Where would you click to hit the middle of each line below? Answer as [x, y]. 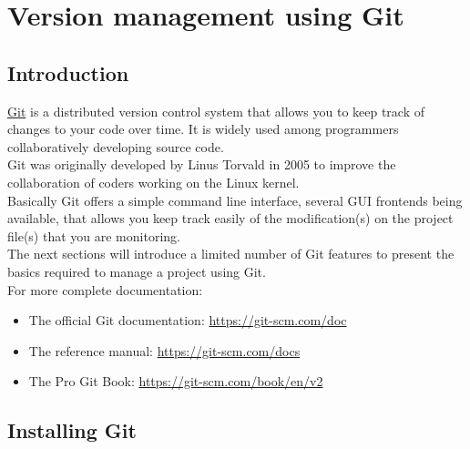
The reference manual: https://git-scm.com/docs [164, 350]
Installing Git [72, 430]
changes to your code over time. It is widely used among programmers [203, 129]
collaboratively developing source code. [116, 146]
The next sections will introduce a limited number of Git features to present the [231, 254]
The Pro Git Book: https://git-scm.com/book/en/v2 [176, 381]
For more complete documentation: [105, 289]
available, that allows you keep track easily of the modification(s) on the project [230, 218]
